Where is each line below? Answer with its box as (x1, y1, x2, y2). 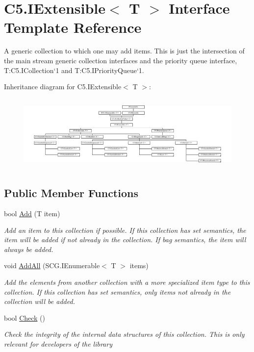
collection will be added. (4, 296, 75, 306)
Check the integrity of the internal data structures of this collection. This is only (4, 329, 245, 339)
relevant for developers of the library (4, 338, 112, 349)
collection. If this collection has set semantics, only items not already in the (4, 286, 231, 297)
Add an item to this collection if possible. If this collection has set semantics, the (4, 225, 246, 235)
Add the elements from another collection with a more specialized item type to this (4, 277, 250, 287)
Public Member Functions (4, 185, 138, 201)
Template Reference (4, 17, 142, 37)
